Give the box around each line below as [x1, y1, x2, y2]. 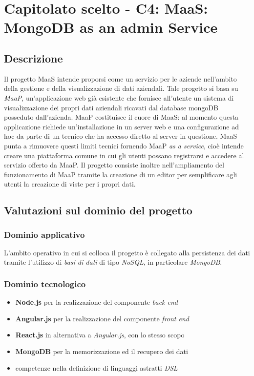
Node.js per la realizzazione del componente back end [15, 297, 178, 307]
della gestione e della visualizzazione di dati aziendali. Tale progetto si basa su [4, 83, 238, 93]
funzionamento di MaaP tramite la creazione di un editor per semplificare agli [4, 169, 237, 179]
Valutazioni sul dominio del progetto [4, 203, 192, 218]
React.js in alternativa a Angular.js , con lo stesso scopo [15, 330, 185, 340]
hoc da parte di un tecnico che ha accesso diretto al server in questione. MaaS [4, 131, 237, 141]
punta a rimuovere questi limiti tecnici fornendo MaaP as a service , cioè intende [4, 140, 244, 150]
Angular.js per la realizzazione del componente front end [15, 313, 189, 323]
